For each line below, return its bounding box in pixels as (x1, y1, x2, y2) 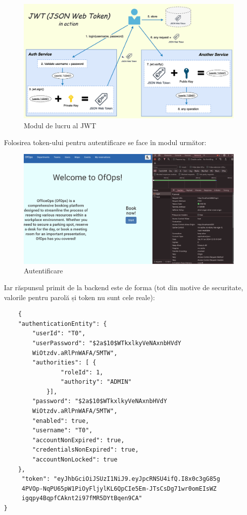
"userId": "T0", (32, 330, 86, 337)
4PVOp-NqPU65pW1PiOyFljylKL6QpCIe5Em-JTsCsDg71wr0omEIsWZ (21, 485, 217, 492)
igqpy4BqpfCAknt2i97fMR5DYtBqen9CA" (21, 495, 143, 502)
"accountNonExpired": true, (32, 436, 125, 444)
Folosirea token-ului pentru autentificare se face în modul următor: (4, 137, 206, 147)
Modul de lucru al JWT (24, 120, 97, 131)
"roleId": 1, (60, 368, 103, 376)
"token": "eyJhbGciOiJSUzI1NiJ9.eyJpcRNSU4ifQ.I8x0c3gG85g (21, 475, 220, 483)
